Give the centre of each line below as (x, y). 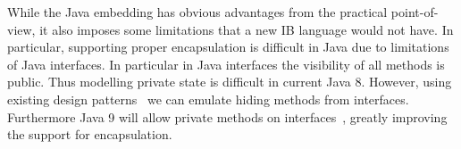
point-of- (415, 12)
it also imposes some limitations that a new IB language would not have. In (247, 29)
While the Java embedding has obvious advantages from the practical (197, 12)
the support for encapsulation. (90, 134)
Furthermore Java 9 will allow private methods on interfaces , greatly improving (227, 116)
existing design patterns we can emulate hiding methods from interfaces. (208, 99)
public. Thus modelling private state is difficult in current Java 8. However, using (230, 82)
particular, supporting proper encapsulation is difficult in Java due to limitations (228, 47)
